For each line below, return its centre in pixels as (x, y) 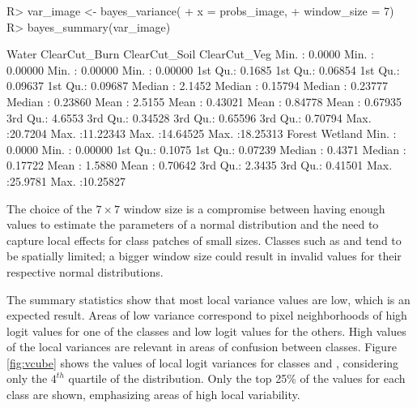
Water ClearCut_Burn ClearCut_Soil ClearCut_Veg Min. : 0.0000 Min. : (190, 54)
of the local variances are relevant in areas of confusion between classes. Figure (202, 347)
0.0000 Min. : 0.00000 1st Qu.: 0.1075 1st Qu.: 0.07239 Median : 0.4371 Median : (206, 149)
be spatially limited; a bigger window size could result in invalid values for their (204, 256)
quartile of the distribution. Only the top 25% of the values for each (237, 378)
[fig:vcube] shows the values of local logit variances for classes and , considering (203, 362)
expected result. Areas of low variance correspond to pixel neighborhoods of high (207, 315)
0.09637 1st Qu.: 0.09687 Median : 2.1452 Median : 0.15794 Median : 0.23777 (198, 86)
